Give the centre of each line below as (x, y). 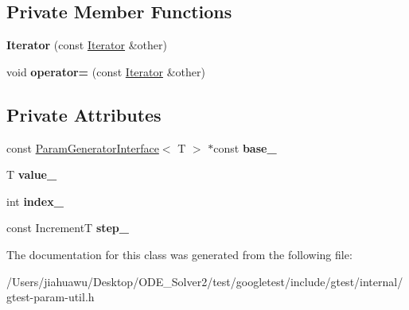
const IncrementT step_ (68, 228)
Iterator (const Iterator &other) (87, 45)
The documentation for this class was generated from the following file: (179, 254)
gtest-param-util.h (51, 297)
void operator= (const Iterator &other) (106, 71)
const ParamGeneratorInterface (83, 147)
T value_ (32, 174)
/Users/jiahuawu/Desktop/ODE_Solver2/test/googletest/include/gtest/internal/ (205, 281)
